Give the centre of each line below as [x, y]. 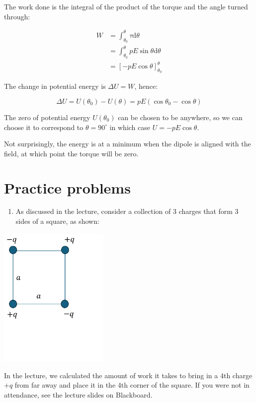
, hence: [146, 86]
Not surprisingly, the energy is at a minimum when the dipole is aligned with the [128, 144]
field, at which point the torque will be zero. [71, 153]
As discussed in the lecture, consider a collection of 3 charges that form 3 [127, 211]
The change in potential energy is [55, 86]
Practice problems [67, 187]
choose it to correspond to [44, 127]
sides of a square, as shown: [57, 221]
